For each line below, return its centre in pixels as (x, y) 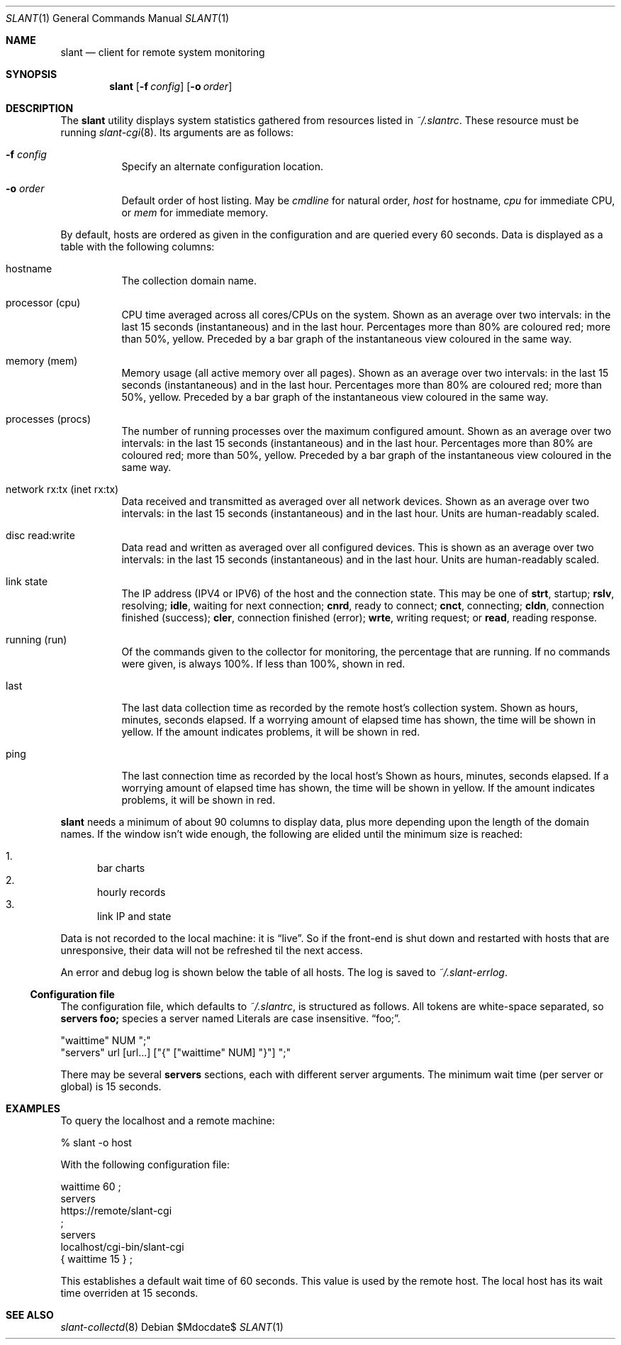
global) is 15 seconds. (111, 1086)
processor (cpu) (43, 303)
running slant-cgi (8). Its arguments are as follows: (177, 132)
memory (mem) (42, 361)
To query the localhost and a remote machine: (168, 1120)
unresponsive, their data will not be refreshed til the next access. (212, 950)
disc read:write (40, 535)
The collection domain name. (189, 281)
